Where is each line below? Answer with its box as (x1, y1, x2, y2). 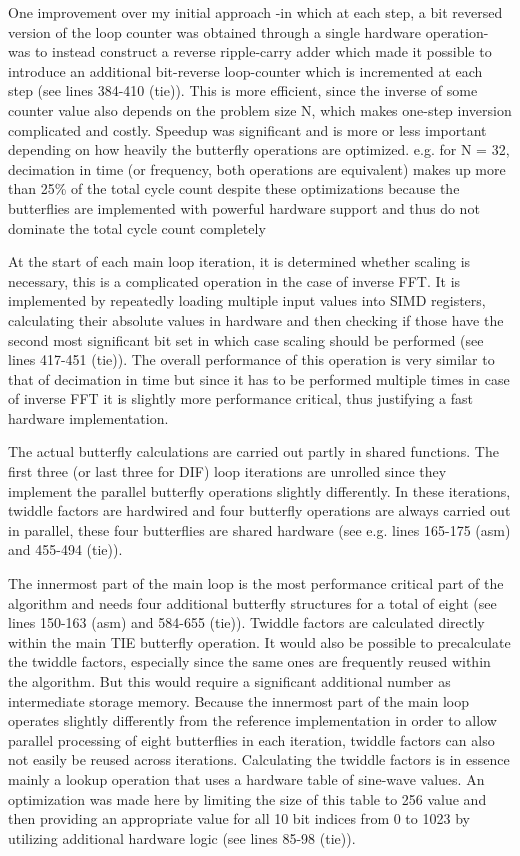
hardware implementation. (8, 407, 169, 428)
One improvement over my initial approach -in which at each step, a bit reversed (8, 2, 503, 22)
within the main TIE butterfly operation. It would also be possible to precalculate (8, 631, 511, 652)
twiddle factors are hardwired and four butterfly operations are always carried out (8, 500, 511, 521)
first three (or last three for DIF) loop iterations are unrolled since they (8, 461, 447, 482)
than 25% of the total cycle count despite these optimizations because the (8, 178, 460, 199)
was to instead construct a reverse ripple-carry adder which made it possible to (8, 41, 492, 62)
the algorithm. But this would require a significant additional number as (8, 671, 451, 691)
